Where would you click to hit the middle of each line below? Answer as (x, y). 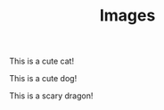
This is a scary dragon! (51, 96)
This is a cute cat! (41, 61)
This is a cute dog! (43, 79)
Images (127, 16)
